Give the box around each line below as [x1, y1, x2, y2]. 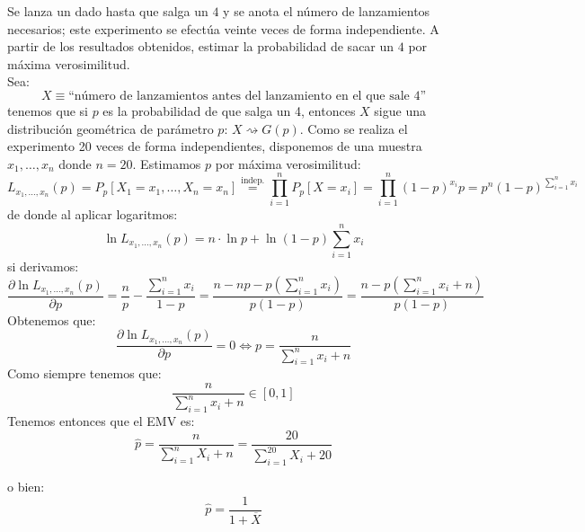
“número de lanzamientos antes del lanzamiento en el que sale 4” [68, 89, 427, 102]
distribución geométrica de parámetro [7, 119, 214, 137]
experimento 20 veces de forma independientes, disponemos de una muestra [7, 137, 422, 155]
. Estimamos [132, 154, 201, 173]
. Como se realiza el [299, 119, 408, 137]
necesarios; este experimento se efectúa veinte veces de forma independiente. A [7, 19, 439, 38]
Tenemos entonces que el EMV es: [7, 412, 195, 430]
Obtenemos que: [7, 310, 96, 329]
